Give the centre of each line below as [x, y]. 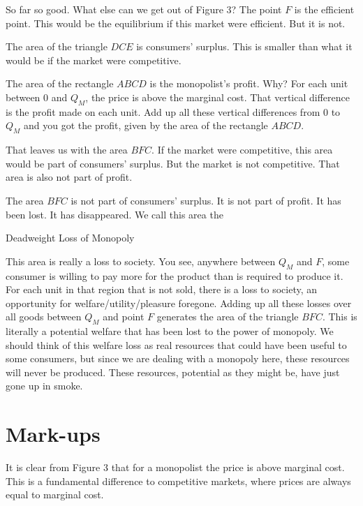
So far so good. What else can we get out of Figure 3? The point [144, 9]
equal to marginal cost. [55, 494]
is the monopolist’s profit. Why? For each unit [249, 83]
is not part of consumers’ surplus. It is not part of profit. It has [206, 200]
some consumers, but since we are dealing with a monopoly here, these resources [178, 358]
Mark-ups [53, 434]
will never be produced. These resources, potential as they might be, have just [173, 372]
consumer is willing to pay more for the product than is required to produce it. [175, 275]
